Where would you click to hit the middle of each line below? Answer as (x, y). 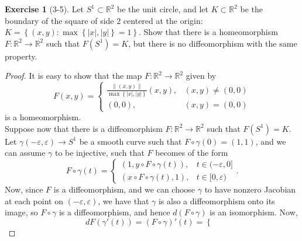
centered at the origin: (163, 20)
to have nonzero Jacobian (250, 189)
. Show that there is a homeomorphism (208, 32)
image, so (21, 212)
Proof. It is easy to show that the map (73, 76)
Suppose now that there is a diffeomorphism (84, 128)
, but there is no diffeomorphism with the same (213, 43)
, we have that (123, 200)
